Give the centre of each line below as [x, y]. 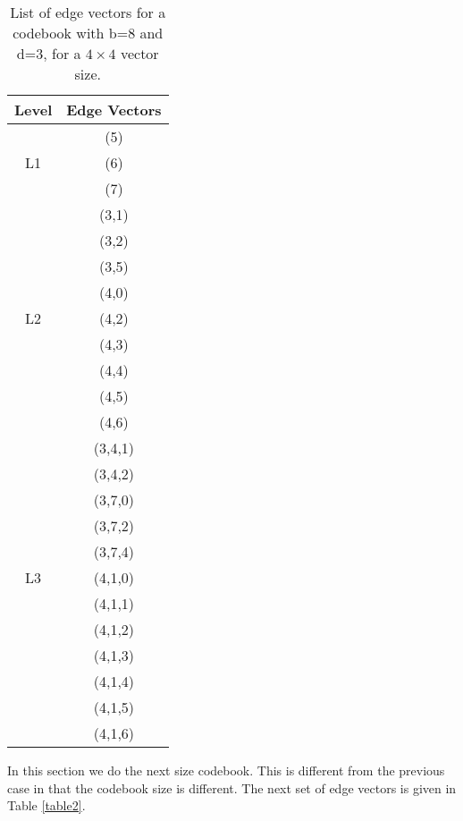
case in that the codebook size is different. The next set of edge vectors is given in [232, 787]
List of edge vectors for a [88, 12]
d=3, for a [49, 53]
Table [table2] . [46, 805]
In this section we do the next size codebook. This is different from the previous [226, 770]
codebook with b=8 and [88, 33]
